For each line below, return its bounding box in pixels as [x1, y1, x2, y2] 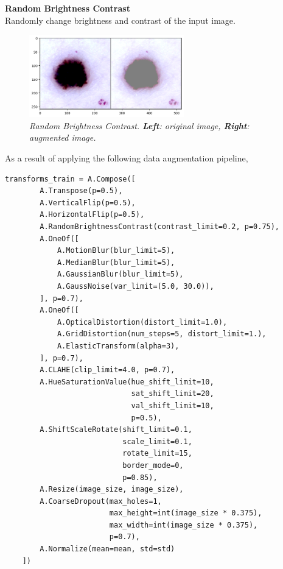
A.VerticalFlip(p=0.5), [40, 198, 136, 207]
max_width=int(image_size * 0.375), [109, 520, 258, 529]
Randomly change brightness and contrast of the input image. [5, 13, 236, 26]
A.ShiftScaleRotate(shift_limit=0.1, [40, 425, 192, 434]
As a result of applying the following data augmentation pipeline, [5, 152, 248, 164]
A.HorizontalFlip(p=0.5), [40, 210, 145, 219]
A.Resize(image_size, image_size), [40, 485, 184, 494]
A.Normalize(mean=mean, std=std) [40, 545, 175, 554]
